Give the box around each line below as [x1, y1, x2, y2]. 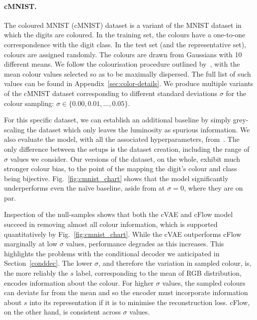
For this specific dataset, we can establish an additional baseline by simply [4, 114, 231, 125]
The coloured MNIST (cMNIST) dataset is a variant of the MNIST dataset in [4, 19, 242, 30]
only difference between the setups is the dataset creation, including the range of [4, 143, 250, 154]
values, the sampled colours [162, 277, 246, 288]
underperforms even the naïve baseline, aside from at [4, 183, 165, 193]
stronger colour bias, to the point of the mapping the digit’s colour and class [4, 163, 237, 174]
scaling [4, 124, 25, 134]
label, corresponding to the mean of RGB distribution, [76, 268, 242, 278]
